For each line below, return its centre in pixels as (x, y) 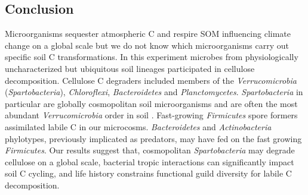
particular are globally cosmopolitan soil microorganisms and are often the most (151, 103)
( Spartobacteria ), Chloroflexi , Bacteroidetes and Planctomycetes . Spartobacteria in (154, 92)
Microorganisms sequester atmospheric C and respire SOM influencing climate (148, 34)
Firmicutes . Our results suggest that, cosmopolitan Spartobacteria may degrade (150, 150)
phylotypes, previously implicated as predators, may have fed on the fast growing (153, 138)
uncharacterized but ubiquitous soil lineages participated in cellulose (130, 68)
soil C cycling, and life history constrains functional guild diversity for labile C (148, 173)
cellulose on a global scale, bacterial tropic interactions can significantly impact (150, 161)
